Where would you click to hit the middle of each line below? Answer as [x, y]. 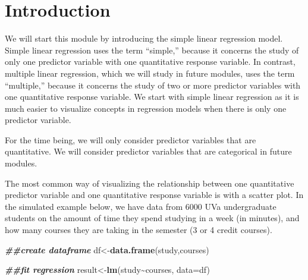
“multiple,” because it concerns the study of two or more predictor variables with [153, 85]
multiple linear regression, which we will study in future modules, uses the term [150, 73]
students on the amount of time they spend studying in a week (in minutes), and [152, 218]
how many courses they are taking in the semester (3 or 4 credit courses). [139, 230]
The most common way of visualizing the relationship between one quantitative [150, 183]
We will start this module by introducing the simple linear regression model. [144, 38]
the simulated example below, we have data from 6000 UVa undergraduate [141, 206]
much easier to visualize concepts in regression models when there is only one [146, 108]
